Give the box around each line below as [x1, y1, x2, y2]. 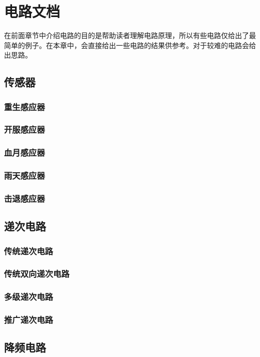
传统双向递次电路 [4, 267, 69, 280]
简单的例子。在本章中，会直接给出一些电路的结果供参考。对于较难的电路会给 [4, 40, 256, 50]
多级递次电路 [4, 290, 53, 303]
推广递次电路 [4, 313, 53, 326]
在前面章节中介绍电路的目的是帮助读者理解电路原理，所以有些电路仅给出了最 [4, 30, 256, 41]
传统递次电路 [4, 244, 53, 257]
